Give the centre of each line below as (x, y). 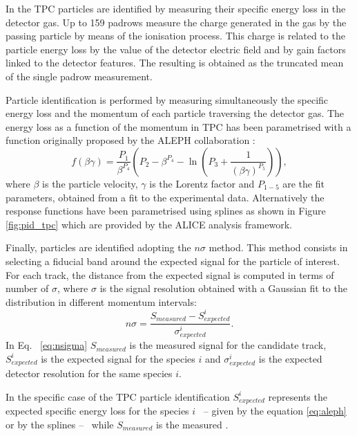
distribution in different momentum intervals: (101, 301)
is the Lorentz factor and (202, 183)
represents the (298, 396)
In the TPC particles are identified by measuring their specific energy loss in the (176, 8)
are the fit (303, 183)
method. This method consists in (278, 247)
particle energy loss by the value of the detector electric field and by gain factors (176, 49)
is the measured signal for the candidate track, (228, 345)
